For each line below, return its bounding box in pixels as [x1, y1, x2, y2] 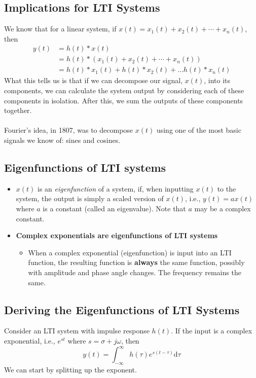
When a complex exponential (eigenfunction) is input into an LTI [28, 247, 232, 257]
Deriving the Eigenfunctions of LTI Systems [4, 301, 240, 317]
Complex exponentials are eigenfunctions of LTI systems [16, 230, 218, 241]
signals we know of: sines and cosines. [4, 135, 121, 145]
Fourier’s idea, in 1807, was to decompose [4, 125, 133, 135]
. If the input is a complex [171, 325, 252, 336]
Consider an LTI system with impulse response [4, 325, 150, 336]
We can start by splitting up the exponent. [4, 364, 137, 374]
